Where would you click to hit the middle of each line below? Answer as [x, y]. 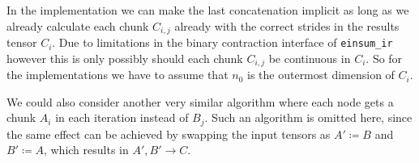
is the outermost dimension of [321, 75]
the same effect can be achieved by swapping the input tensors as [169, 134]
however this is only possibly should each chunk [125, 58]
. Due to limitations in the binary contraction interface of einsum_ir [222, 42]
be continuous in [310, 58]
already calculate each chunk [78, 25]
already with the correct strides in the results [287, 25]
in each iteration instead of [122, 117]
